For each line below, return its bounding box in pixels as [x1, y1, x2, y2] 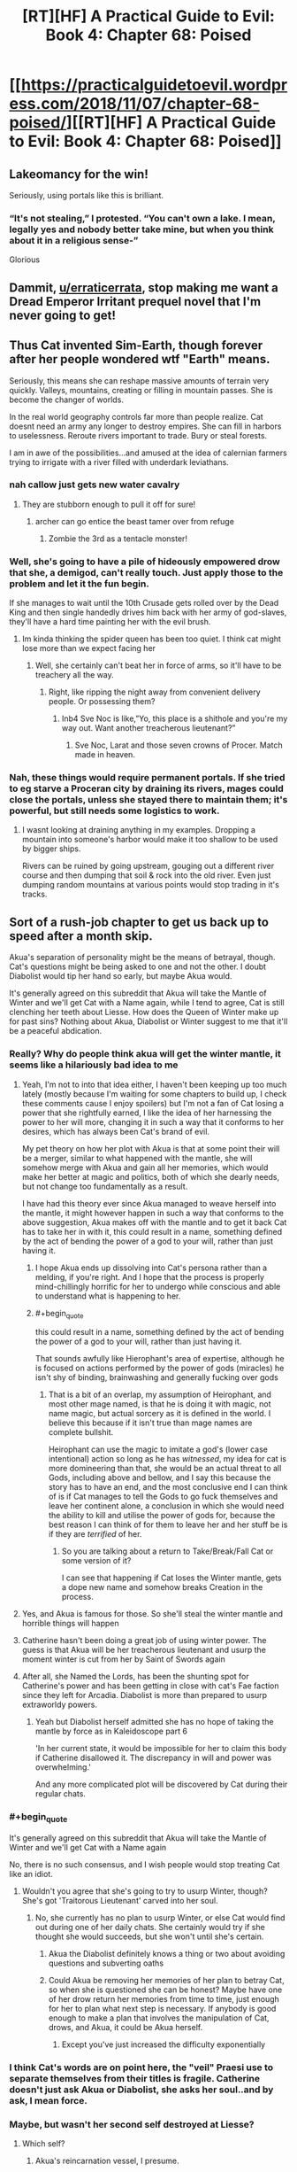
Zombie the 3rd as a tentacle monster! [48, 533, 188, 544]
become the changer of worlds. [9, 394, 124, 405]
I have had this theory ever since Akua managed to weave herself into [21, 1198, 277, 1208]
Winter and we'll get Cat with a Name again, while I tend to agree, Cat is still [9, 997, 285, 1008]
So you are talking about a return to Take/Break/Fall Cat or [61, 1546, 274, 1556]
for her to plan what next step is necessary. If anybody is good [48, 2003, 277, 2013]
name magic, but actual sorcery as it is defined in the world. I [48, 1408, 271, 1419]
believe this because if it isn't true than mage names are [48, 1417, 253, 1428]
